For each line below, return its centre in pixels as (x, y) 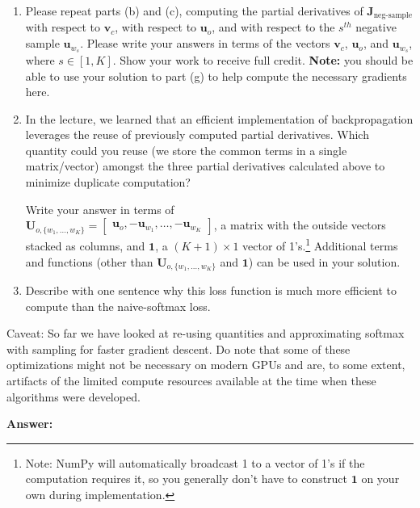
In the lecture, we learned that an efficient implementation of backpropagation (219, 118)
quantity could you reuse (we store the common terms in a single (186, 150)
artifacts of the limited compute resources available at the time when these (191, 380)
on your (380, 479)
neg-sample (393, 16)
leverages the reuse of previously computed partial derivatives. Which (197, 134)
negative (376, 27)
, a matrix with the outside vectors (300, 225)
